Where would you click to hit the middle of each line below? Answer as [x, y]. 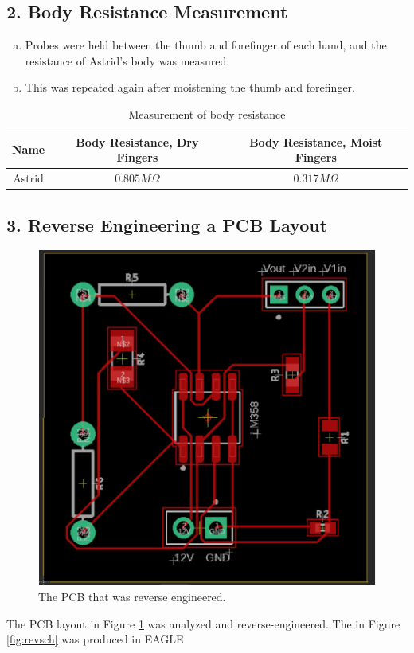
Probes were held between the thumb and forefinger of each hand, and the [206, 45]
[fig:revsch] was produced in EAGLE [95, 639]
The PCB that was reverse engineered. [132, 596]
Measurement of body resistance [207, 113]
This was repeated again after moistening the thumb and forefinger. [190, 87]
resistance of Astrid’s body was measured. [127, 60]
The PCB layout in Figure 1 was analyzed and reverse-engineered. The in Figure [203, 623]
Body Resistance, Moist [316, 141]
